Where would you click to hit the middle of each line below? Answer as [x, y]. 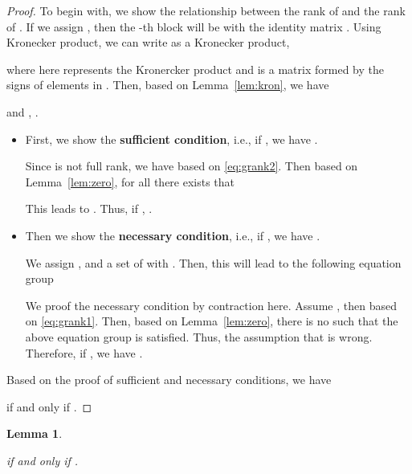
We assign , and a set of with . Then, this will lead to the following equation [213, 262]
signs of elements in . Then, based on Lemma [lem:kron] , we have [168, 85]
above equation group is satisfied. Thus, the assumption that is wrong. [199, 336]
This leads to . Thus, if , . [89, 208]
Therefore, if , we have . [84, 352]
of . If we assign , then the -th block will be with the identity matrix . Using [194, 26]
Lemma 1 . [35, 433]
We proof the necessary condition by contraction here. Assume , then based [211, 305]
